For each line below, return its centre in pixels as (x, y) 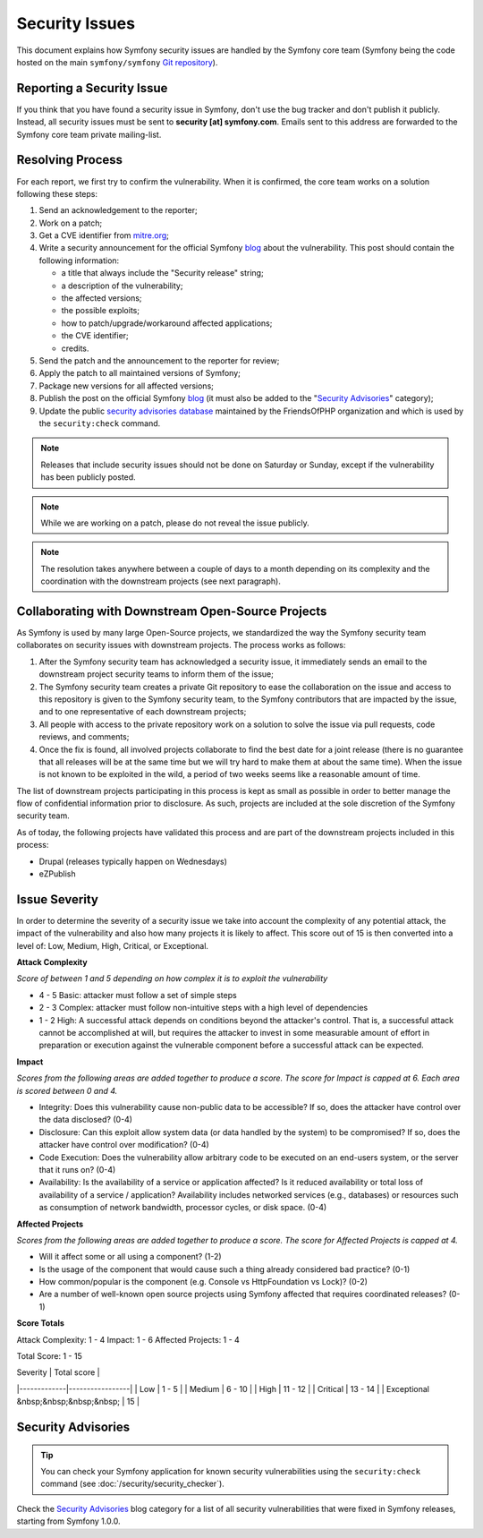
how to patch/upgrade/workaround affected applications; (167, 323)
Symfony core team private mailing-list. (89, 134)
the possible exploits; (101, 311)
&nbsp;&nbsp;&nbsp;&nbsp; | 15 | (78, 1402)
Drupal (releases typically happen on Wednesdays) (133, 861)
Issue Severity (57, 899)
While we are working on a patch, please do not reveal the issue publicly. (175, 523)
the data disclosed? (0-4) (86, 1120)
